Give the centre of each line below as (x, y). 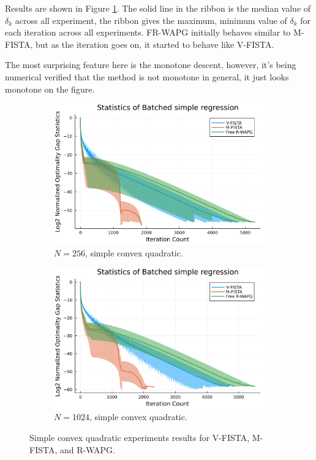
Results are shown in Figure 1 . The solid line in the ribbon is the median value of (158, 8)
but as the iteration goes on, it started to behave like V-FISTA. (155, 44)
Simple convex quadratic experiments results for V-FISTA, (140, 437)
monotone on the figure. (50, 89)
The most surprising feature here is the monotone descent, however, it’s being (151, 65)
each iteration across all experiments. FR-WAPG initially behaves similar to (148, 32)
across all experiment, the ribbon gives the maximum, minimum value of (151, 20)
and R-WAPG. (87, 449)
